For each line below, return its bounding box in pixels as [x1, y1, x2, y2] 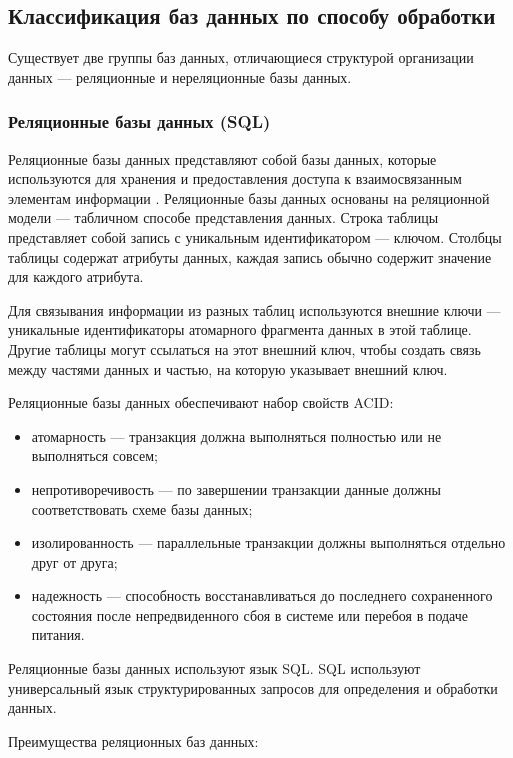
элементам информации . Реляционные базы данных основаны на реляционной [8, 187, 490, 208]
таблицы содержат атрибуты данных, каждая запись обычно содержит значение [8, 246, 492, 267]
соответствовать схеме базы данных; [31, 498, 253, 519]
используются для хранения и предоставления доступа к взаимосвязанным [8, 168, 462, 189]
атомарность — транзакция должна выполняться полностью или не [31, 425, 442, 446]
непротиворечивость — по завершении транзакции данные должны [31, 478, 441, 499]
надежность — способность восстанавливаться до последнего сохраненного [31, 585, 493, 606]
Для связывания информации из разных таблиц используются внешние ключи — [8, 299, 501, 320]
